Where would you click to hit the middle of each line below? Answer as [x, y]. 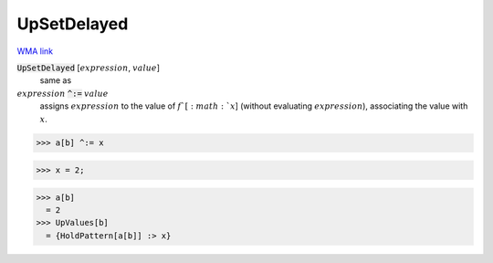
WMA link [35, 51]
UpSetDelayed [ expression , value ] [88, 68]
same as [56, 80]
